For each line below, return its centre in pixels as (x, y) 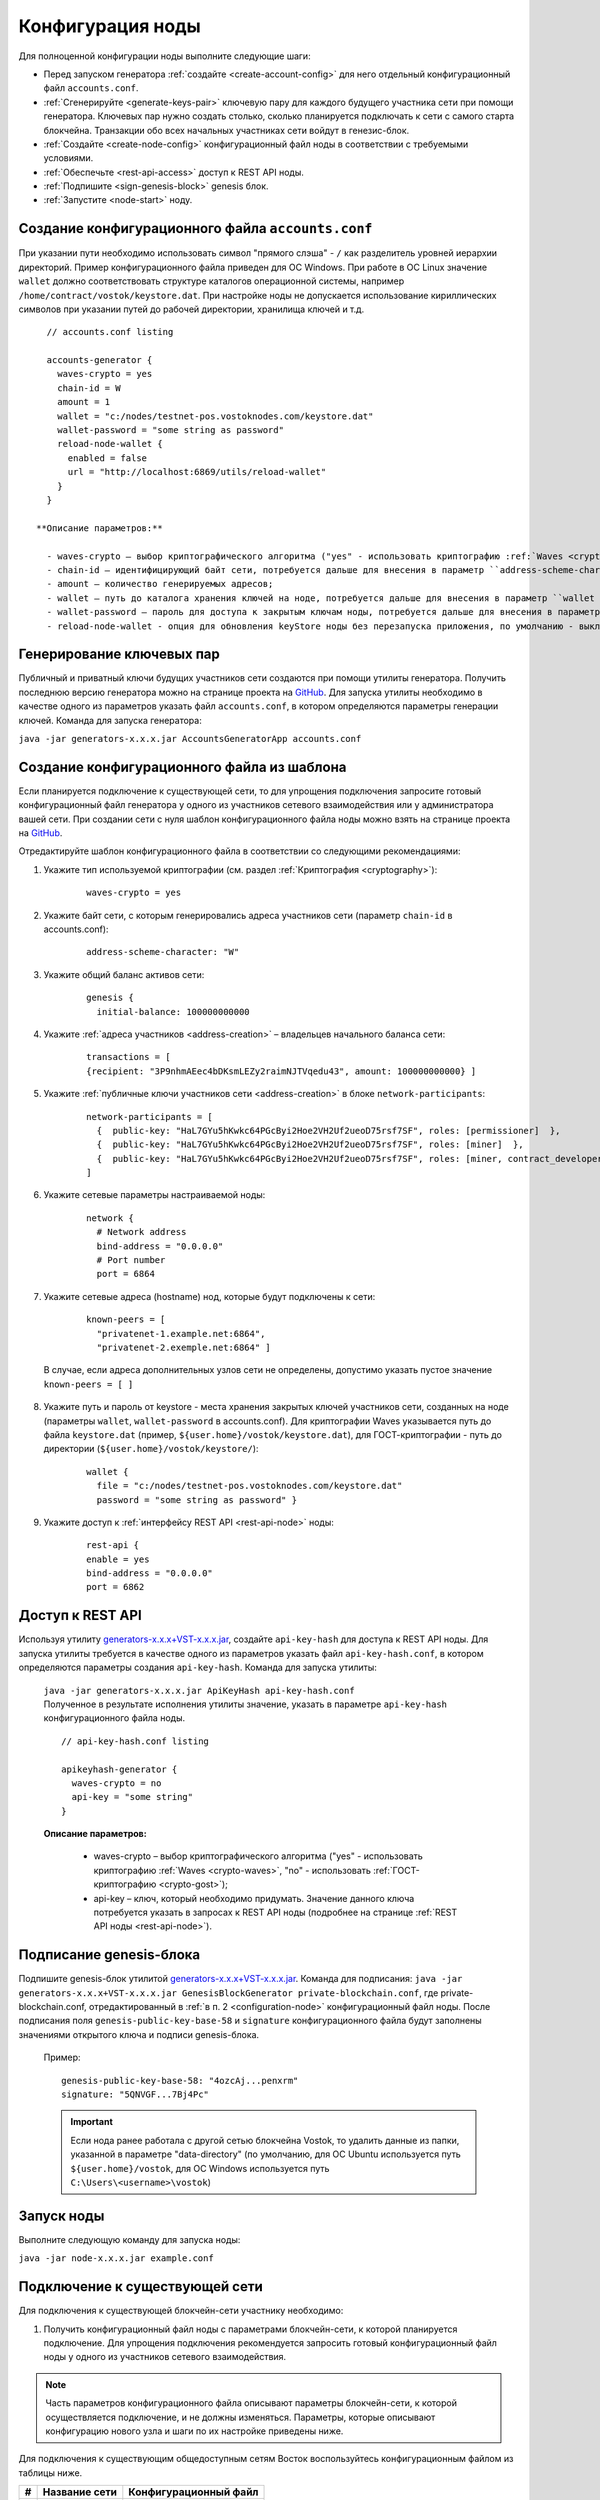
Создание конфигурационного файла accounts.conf (195, 228)
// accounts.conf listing (110, 332)
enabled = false (107, 458)
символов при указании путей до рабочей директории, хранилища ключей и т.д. (191, 309)
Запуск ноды (61, 2215)
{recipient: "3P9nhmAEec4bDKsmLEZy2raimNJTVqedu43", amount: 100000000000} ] (281, 1071)
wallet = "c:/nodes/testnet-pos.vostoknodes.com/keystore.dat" (215, 416)
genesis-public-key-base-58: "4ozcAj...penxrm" (180, 2080)
